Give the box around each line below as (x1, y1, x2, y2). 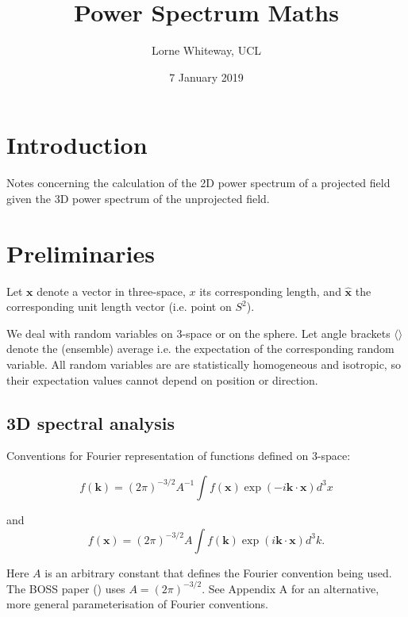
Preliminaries (6, 236, 155, 269)
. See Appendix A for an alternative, (202, 580, 379, 596)
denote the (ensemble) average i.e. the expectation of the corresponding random (6, 340, 395, 357)
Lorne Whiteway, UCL (151, 42, 262, 59)
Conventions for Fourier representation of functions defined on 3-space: (6, 447, 351, 464)
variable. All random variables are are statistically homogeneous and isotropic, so (6, 355, 401, 372)
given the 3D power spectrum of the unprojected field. (6, 190, 270, 206)
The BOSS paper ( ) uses (6, 580, 125, 596)
